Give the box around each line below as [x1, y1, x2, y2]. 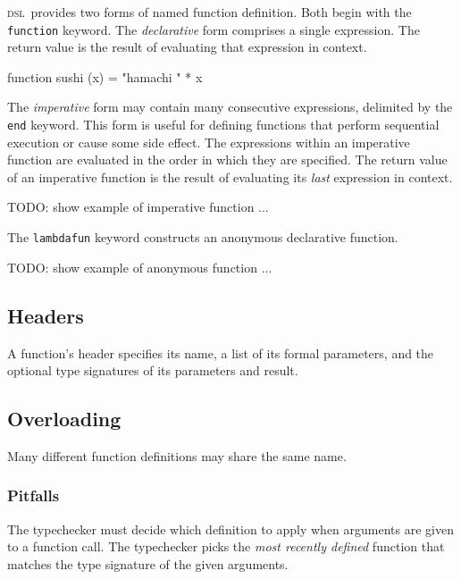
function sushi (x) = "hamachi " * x [7, 67, 203, 86]
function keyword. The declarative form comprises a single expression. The [7, 20, 420, 38]
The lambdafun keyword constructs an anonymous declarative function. [7, 228, 398, 247]
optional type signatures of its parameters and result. [7, 361, 298, 380]
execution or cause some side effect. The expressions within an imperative [7, 132, 410, 151]
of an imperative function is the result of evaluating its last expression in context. [7, 167, 453, 186]
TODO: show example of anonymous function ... [7, 257, 272, 276]
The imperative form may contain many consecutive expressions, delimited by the [7, 97, 453, 116]
